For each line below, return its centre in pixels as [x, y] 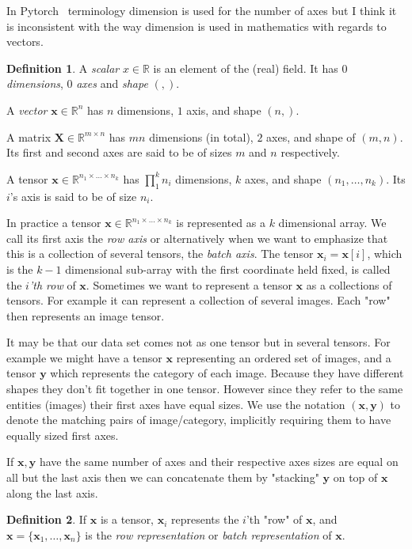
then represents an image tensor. [86, 315]
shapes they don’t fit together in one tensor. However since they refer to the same [205, 389]
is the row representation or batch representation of [208, 534]
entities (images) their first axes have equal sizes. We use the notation [176, 404]
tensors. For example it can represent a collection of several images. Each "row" [198, 300]
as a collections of [349, 284]
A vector [27, 110]
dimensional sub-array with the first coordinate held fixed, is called [228, 269]
